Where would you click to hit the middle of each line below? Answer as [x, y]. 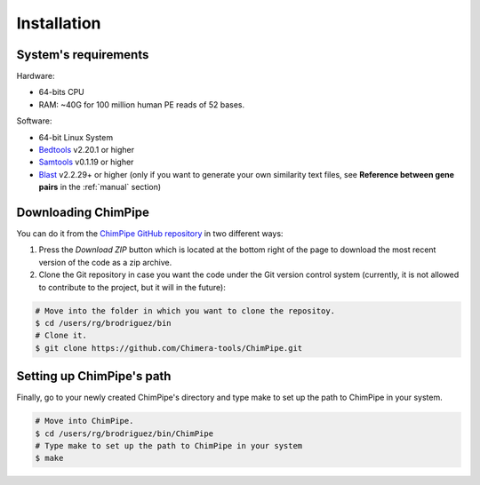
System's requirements [83, 55]
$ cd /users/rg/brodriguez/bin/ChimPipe [124, 433]
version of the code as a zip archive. [105, 262]
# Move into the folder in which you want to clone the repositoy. [185, 310]
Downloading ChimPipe [83, 212]
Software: [34, 121]
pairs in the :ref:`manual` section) [100, 187]
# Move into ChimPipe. [84, 421]
